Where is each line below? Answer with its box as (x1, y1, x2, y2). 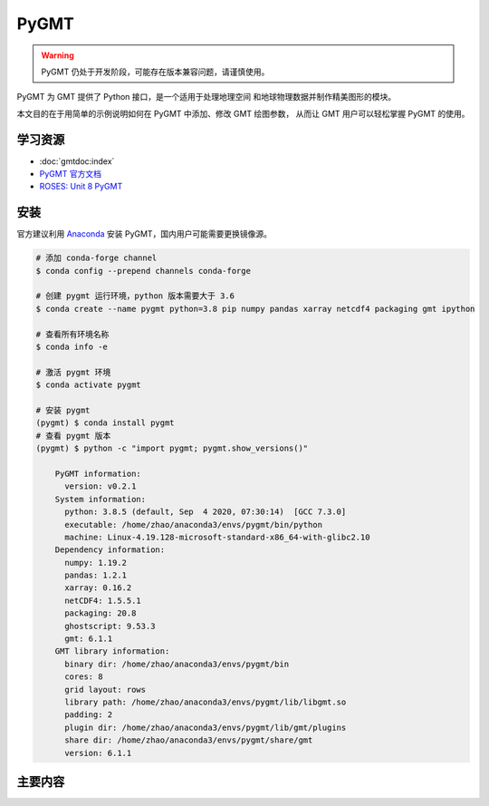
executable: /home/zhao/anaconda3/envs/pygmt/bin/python (64, 520, 323, 529)
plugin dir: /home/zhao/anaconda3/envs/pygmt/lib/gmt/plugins (64, 722, 347, 733)
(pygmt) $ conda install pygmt (35, 418, 176, 428)
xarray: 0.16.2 (64, 583, 132, 593)
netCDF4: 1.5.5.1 (64, 595, 142, 606)
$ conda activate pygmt (35, 380, 142, 390)
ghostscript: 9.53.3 (64, 621, 156, 631)
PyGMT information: (54, 468, 142, 479)
